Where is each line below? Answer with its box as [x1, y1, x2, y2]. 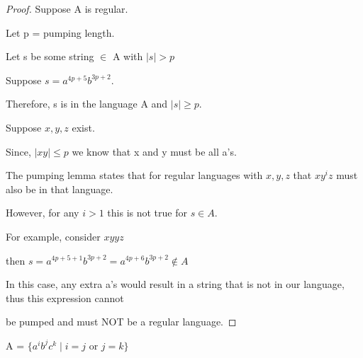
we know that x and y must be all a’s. [72, 144, 237, 158]
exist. [72, 120, 95, 134]
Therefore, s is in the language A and [6, 96, 168, 111]
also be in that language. [6, 181, 113, 196]
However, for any [6, 205, 79, 220]
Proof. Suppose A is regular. [6, 1, 128, 16]
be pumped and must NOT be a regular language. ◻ [6, 314, 237, 329]
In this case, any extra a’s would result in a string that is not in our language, [6, 277, 345, 291]
